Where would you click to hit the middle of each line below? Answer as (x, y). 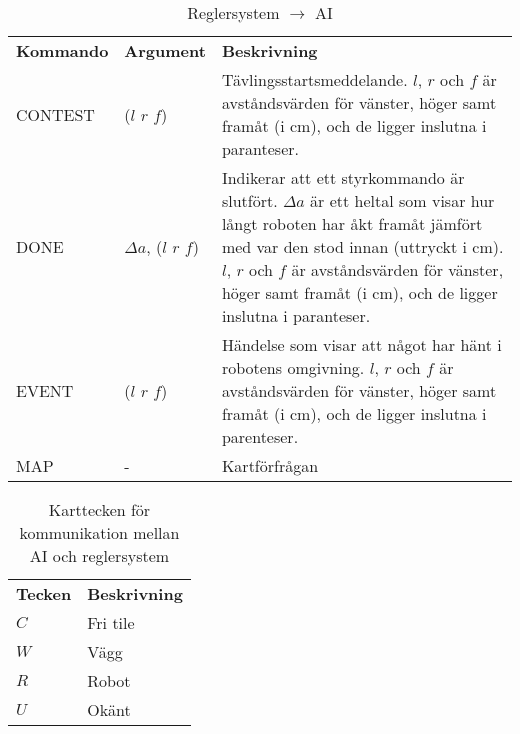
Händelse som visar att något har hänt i (361, 344)
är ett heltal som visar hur (402, 200)
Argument (165, 50)
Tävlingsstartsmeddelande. (314, 79)
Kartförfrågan (270, 465)
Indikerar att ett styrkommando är (343, 177)
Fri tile (111, 622)
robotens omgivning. (293, 367)
